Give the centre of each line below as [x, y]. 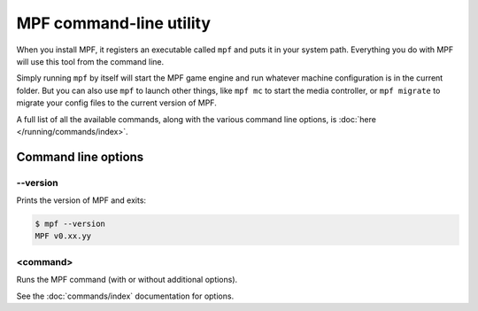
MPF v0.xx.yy [63, 236]
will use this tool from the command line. [90, 61]
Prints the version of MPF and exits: [81, 200]
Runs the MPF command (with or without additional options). [127, 280]
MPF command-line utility [114, 23]
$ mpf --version [70, 224]
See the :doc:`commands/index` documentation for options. [125, 296]
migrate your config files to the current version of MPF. [116, 103]
